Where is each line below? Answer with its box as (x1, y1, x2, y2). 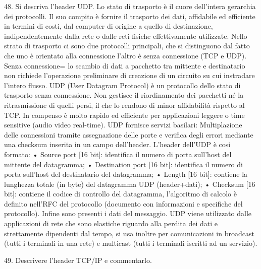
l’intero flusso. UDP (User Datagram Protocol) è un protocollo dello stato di (4, 80, 241, 90)
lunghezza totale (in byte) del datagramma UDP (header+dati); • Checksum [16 (4, 178, 255, 189)
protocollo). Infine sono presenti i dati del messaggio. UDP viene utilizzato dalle (4, 208, 251, 219)
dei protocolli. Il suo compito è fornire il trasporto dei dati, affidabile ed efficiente (4, 11, 255, 21)
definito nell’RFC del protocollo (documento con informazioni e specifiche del (4, 198, 243, 209)
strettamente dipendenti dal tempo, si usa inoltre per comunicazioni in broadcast (4, 228, 254, 238)
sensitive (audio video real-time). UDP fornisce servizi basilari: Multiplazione (4, 119, 242, 130)
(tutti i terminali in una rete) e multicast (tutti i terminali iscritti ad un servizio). (4, 238, 257, 248)
